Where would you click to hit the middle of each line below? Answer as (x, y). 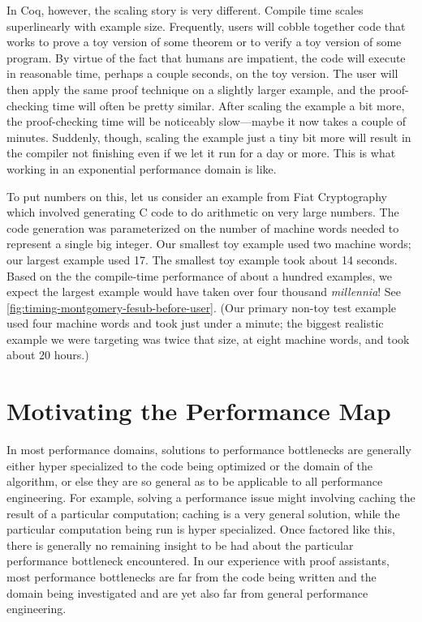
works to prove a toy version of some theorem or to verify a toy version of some (204, 42)
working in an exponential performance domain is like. (142, 168)
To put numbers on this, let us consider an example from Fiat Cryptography (197, 196)
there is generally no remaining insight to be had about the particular (180, 545)
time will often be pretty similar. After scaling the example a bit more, (228, 105)
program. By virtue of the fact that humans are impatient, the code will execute (206, 57)
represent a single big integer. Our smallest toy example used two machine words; (209, 244)
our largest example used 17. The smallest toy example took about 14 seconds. (202, 259)
